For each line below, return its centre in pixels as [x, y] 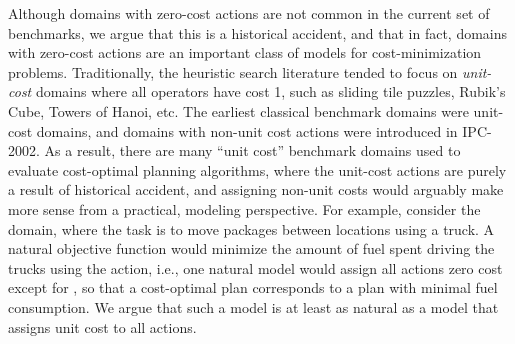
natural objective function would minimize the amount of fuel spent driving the [251, 248]
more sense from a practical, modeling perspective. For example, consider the [244, 208]
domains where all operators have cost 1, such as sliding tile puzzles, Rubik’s [270, 91]
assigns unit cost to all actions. [102, 326]
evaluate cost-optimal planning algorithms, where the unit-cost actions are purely [257, 169]
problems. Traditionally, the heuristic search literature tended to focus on [233, 71]
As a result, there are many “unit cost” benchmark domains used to [252, 150]
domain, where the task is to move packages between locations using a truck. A [251, 228]
